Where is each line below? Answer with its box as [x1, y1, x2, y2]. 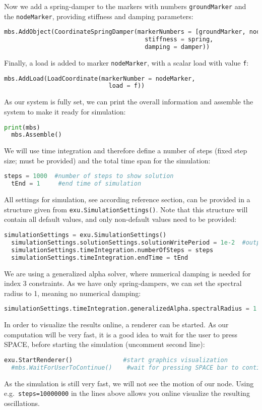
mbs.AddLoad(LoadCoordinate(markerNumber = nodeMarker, [4, 75, 195, 82]
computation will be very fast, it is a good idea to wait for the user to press [4, 329, 237, 339]
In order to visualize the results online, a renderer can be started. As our [4, 319, 229, 330]
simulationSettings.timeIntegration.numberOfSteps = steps [11, 246, 214, 254]
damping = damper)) [145, 43, 210, 51]
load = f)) [108, 82, 145, 90]
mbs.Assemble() [11, 131, 62, 139]
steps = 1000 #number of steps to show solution [4, 172, 174, 180]
